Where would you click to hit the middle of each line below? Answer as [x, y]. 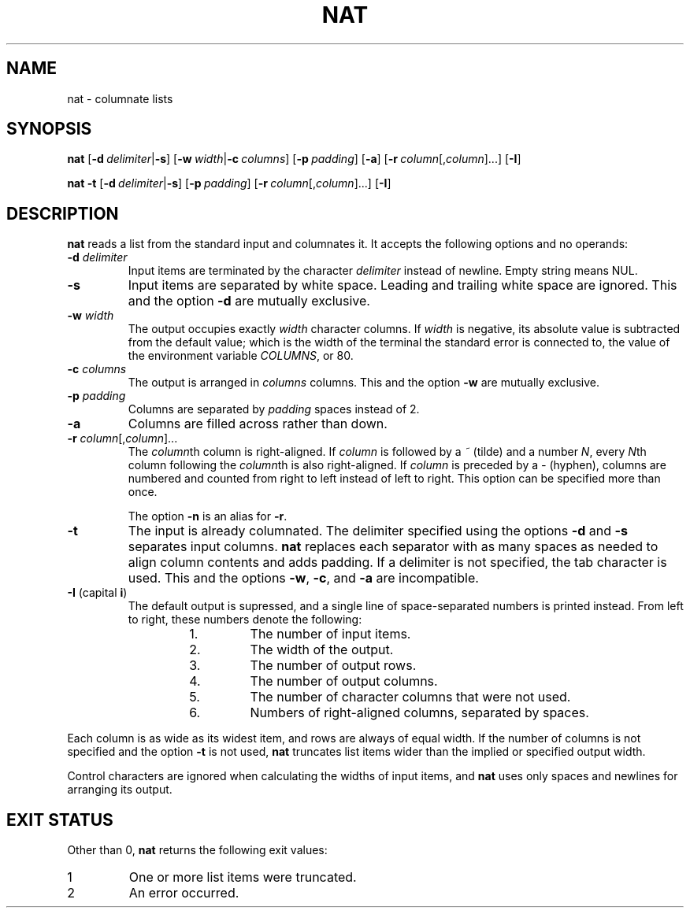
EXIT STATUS [60, 820]
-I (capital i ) [97, 593]
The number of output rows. [333, 666]
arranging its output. [120, 790]
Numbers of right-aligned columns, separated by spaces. [419, 713]
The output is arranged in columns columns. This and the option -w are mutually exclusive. [364, 383]
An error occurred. [184, 893]
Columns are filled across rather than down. [258, 424]
